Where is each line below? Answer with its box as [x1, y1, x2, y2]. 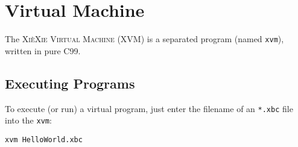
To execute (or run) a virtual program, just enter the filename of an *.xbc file [5, 102, 293, 114]
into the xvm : [5, 114, 52, 127]
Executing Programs [5, 73, 135, 92]
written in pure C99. [5, 44, 81, 57]
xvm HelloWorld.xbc [5, 135, 83, 144]
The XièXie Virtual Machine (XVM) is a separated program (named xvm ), [5, 33, 284, 45]
